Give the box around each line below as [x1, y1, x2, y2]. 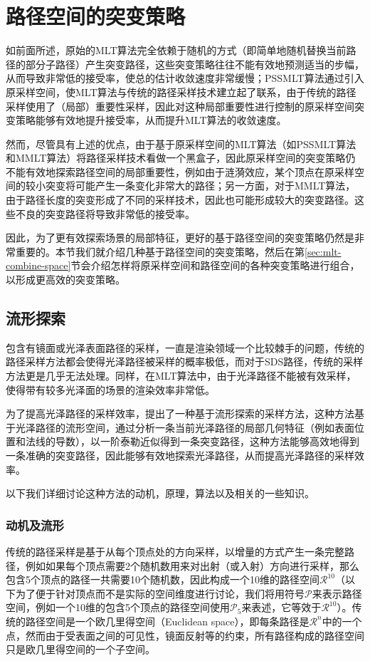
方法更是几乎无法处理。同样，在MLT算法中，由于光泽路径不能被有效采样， [6, 368, 356, 383]
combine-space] [6, 258, 71, 273]
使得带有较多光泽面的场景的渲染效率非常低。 [6, 382, 215, 397]
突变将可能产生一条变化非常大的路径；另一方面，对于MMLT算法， [45, 178, 356, 193]
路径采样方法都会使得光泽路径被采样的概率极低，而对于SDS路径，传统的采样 [6, 354, 364, 369]
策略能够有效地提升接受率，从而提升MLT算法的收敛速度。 [15, 113, 287, 127]
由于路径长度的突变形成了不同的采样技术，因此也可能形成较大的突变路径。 [6, 192, 354, 207]
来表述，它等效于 [241, 600, 322, 615]
